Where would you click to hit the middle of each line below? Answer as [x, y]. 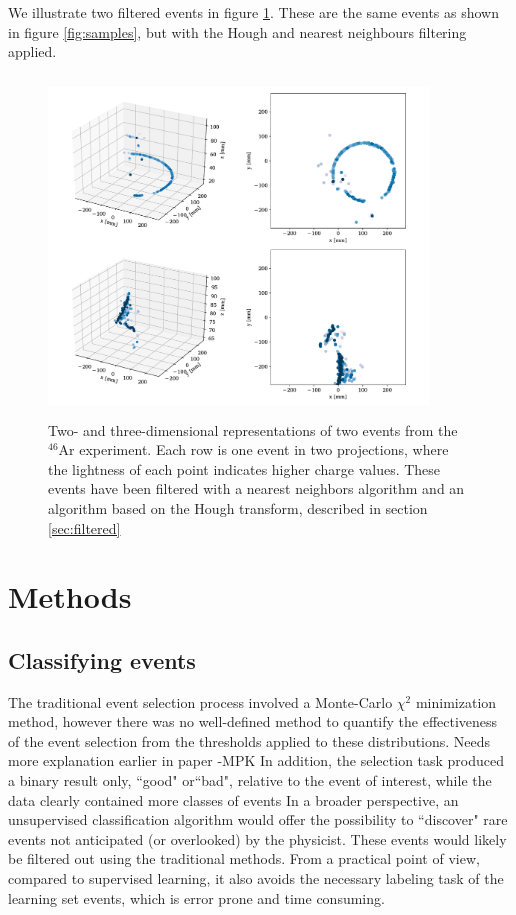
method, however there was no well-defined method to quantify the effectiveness [253, 721]
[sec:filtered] [84, 527]
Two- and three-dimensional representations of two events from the [253, 429]
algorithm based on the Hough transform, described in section [238, 507]
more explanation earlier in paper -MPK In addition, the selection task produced [256, 760]
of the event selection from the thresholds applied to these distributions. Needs [249, 740]
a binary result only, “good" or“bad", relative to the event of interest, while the [250, 780]
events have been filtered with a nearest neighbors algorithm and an [256, 488]
